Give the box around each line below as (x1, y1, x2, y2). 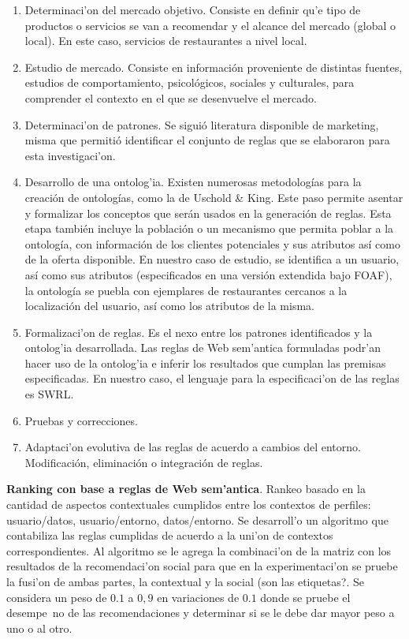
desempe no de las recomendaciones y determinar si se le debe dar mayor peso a (6, 604, 395, 621)
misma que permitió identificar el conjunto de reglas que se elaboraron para (24, 132, 390, 148)
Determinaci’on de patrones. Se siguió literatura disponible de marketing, (24, 116, 379, 133)
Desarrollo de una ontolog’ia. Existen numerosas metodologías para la (24, 174, 362, 190)
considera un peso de (6, 589, 107, 605)
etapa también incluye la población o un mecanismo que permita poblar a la (24, 220, 394, 237)
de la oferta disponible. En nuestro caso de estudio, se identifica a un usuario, (24, 251, 400, 267)
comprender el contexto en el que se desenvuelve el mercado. (24, 89, 317, 106)
